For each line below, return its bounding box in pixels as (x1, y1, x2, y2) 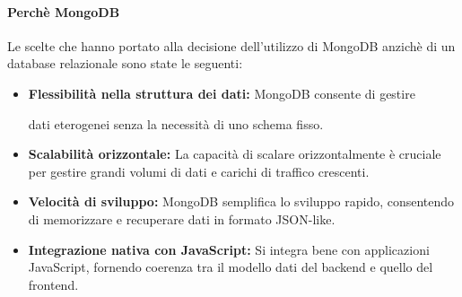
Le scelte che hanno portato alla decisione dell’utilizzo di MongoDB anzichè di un (7, 36, 456, 55)
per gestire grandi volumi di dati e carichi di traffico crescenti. (28, 162, 370, 180)
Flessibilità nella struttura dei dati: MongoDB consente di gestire (28, 83, 415, 102)
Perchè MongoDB (7, 2, 120, 21)
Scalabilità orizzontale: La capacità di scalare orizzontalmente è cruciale (28, 144, 441, 163)
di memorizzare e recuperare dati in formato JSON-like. (28, 209, 336, 228)
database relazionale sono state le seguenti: (7, 54, 243, 73)
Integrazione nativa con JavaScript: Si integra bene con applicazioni (28, 240, 430, 258)
